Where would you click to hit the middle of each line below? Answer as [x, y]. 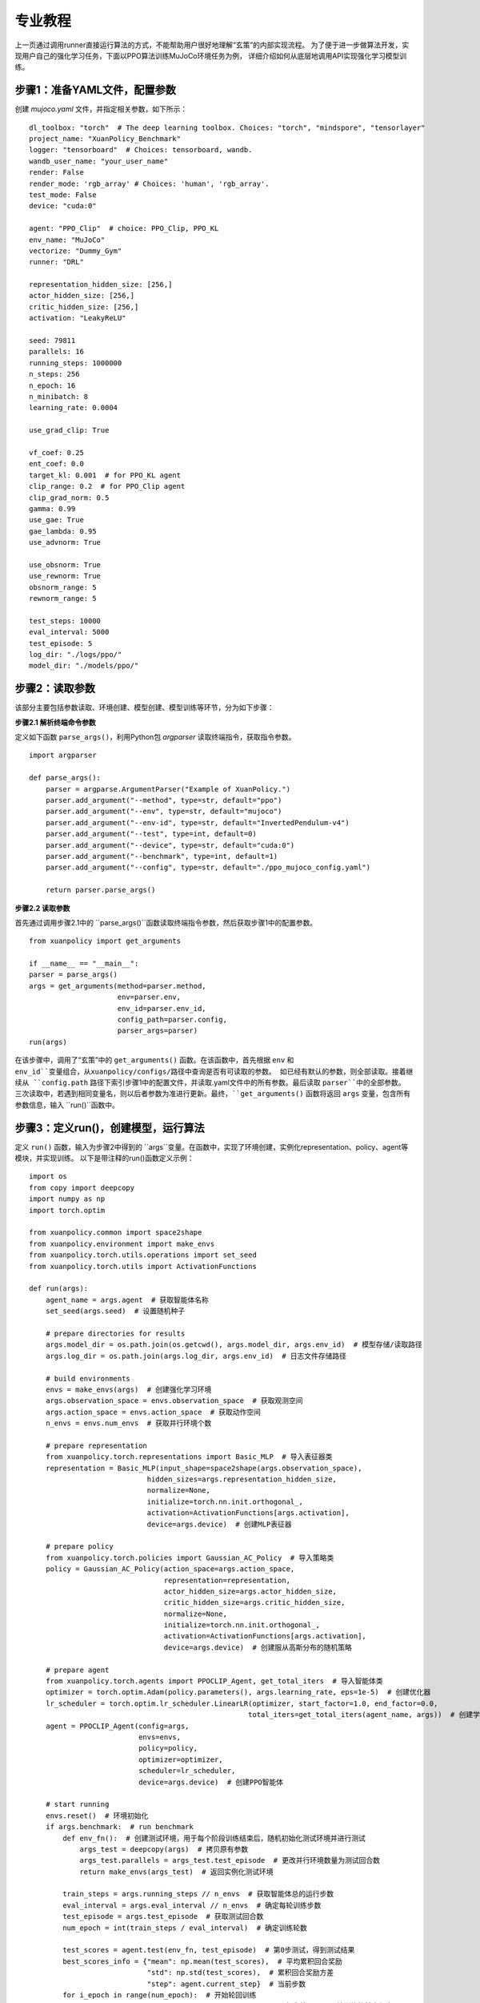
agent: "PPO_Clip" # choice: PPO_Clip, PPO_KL [124, 229]
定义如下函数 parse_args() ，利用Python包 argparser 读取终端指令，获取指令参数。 [155, 737]
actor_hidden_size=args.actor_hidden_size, [250, 1591]
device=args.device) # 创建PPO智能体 [211, 1782]
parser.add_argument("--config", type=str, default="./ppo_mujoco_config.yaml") [208, 868]
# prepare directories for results [115, 1333]
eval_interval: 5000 [69, 632]
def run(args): [59, 1289]
